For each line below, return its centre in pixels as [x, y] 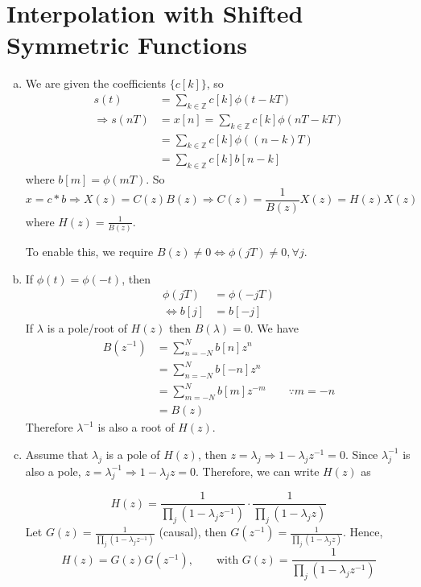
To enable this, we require [89, 252]
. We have [274, 328]
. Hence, [363, 532]
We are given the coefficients [96, 83]
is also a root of [136, 427]
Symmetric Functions [127, 45]
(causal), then [193, 532]
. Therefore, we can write [258, 471]
